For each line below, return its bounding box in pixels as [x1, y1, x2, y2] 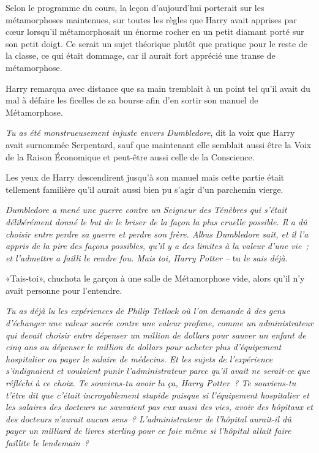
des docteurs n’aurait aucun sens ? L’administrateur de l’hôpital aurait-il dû [6, 412, 291, 425]
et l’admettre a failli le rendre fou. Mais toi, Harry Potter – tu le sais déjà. [6, 251, 288, 264]
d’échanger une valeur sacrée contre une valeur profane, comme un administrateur [6, 316, 313, 329]
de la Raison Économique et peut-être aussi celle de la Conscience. [6, 150, 255, 163]
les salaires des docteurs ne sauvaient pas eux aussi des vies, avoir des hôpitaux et [6, 400, 313, 413]
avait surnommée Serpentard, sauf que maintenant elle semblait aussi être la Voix [6, 138, 312, 151]
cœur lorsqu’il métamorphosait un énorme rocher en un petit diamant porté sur [6, 25, 304, 38]
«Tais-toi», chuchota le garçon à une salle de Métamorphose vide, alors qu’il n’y [6, 272, 305, 285]
